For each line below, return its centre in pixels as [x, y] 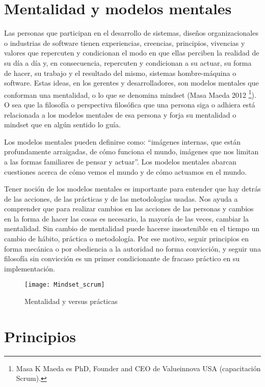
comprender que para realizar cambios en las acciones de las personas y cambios [129, 209]
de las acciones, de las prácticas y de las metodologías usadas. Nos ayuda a [121, 198]
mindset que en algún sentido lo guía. [62, 125]
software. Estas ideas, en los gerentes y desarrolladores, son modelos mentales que [131, 83]
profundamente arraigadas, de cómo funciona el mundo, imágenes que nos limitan [131, 151]
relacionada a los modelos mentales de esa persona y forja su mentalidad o [120, 114]
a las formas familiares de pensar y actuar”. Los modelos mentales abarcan [120, 161]
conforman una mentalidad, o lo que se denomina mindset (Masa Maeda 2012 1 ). [130, 94]
